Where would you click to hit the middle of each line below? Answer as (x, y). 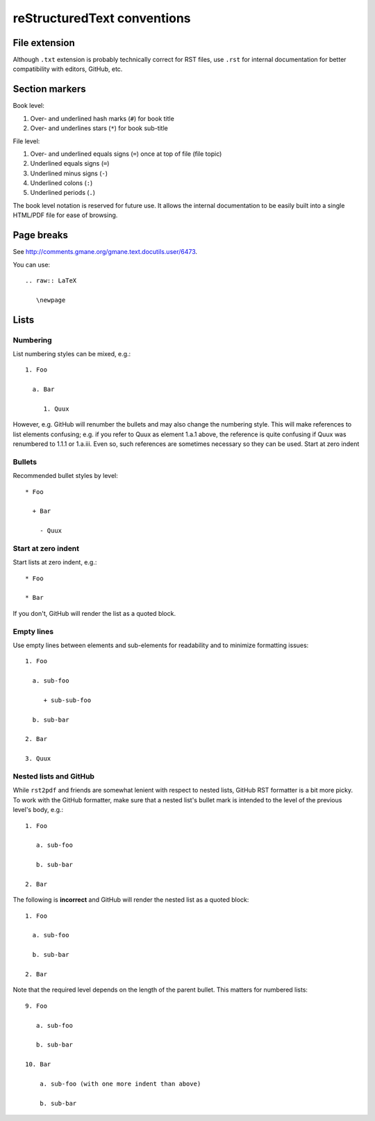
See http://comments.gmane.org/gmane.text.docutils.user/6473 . (105, 252)
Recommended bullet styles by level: (65, 476)
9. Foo (36, 1006)
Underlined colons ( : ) (61, 183)
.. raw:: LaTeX (51, 280)
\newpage (51, 300)
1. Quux (56, 408)
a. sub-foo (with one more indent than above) (120, 1083)
